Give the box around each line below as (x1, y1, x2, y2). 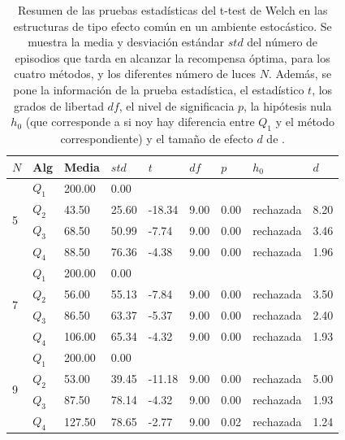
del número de (247, 33, 318, 50)
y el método (275, 113, 335, 130)
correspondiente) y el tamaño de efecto (60, 129, 253, 146)
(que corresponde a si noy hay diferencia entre (25, 113, 255, 130)
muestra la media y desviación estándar (28, 33, 225, 50)
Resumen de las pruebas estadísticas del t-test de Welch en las (17, 2, 328, 18)
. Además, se (269, 65, 332, 82)
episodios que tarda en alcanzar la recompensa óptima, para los (15, 49, 330, 66)
